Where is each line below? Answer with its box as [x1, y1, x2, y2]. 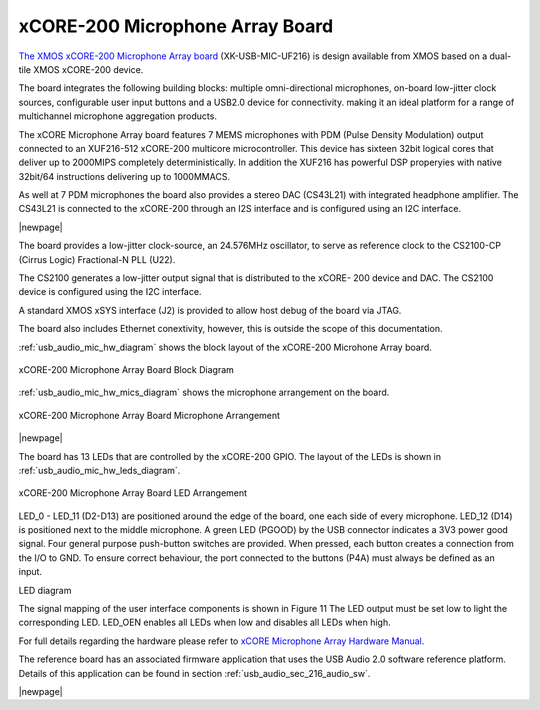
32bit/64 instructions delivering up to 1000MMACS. [18, 170, 230, 182]
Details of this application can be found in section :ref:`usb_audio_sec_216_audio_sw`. [18, 667, 371, 679]
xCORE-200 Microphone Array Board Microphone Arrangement [18, 409, 280, 421]
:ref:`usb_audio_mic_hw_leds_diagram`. [18, 464, 181, 476]
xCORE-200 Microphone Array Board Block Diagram [18, 363, 235, 375]
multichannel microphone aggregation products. [18, 110, 217, 122]
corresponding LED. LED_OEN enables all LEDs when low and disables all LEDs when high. [18, 616, 392, 629]
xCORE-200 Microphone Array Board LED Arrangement [18, 487, 248, 499]
